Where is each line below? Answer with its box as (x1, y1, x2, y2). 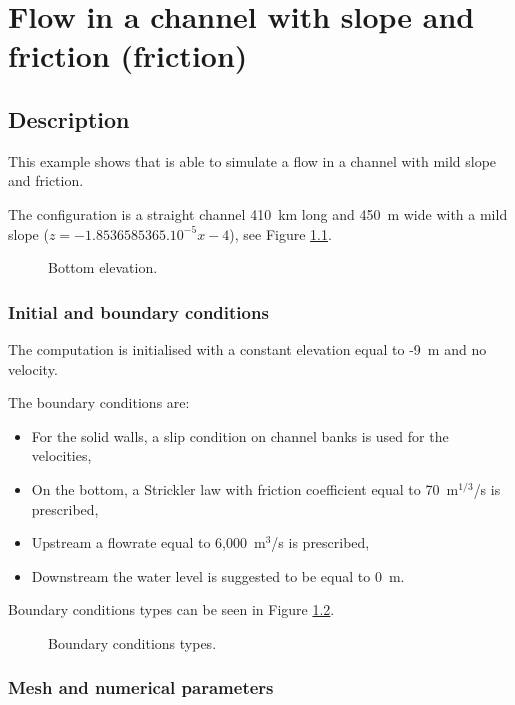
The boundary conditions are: (8, 392, 190, 413)
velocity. (8, 358, 58, 379)
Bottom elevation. (48, 257, 158, 278)
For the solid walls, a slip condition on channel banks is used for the (31, 425, 449, 446)
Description (8, 103, 130, 134)
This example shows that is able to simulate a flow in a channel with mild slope (8, 150, 497, 171)
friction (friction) (8, 35, 248, 76)
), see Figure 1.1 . (229, 223, 332, 244)
